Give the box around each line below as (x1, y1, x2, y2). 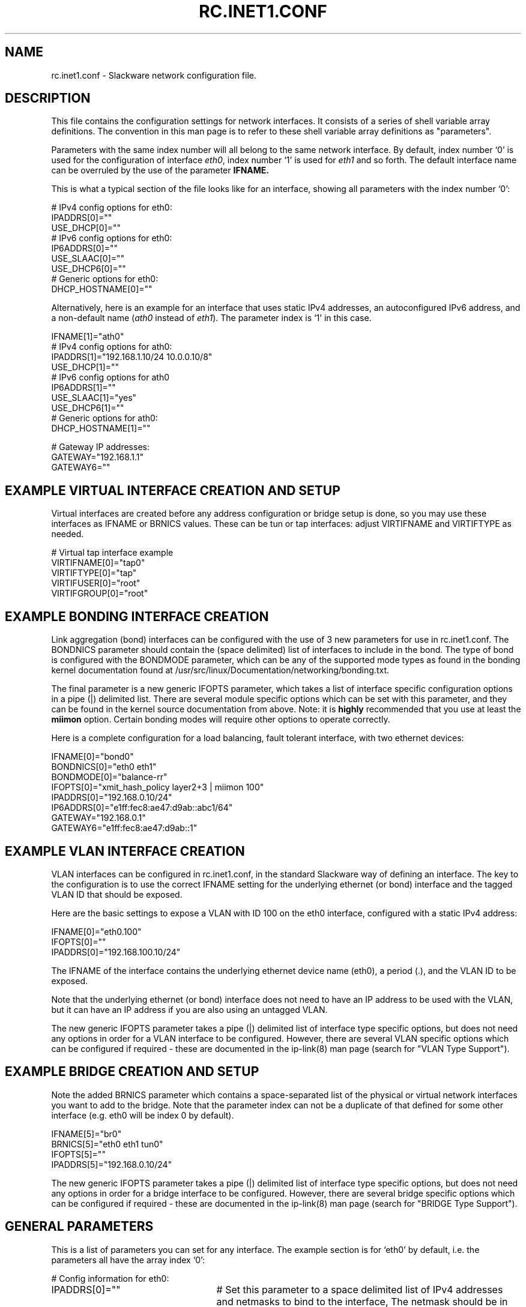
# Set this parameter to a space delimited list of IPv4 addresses (216, 1283, 503, 1296)
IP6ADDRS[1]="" (51, 382, 116, 393)
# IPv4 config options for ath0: (51, 341, 172, 352)
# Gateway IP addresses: (51, 442, 150, 452)
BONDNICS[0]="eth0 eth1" (51, 762, 157, 772)
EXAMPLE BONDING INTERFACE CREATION (5, 608, 269, 624)
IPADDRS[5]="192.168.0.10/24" (51, 1159, 172, 1170)
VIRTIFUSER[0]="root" (51, 578, 141, 589)
